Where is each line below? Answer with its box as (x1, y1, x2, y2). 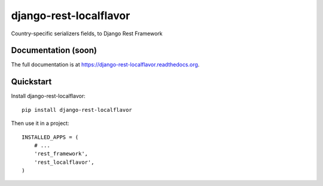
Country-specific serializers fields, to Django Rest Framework (11, 30, 163, 37)
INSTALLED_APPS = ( (22, 133, 79, 141)
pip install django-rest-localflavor (22, 106, 133, 113)
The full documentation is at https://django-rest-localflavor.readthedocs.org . (11, 61, 200, 68)
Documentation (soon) (11, 45, 97, 56)
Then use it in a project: (11, 120, 69, 127)
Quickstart (11, 77, 52, 87)
